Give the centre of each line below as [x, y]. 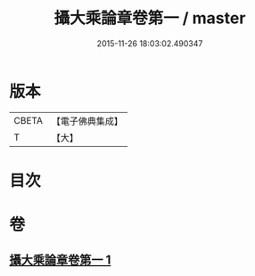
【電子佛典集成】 [87, 121]
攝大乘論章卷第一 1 [60, 260]
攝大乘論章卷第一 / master [150, 18]
